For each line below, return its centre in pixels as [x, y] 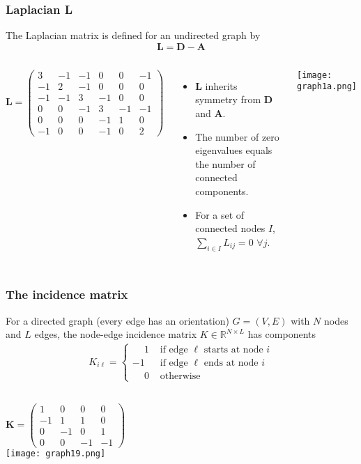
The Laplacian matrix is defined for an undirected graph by [133, 35]
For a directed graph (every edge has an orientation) [117, 320]
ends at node [231, 363]
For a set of [220, 214]
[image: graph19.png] [56, 453]
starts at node [233, 350]
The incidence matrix [67, 294]
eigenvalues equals [234, 150]
